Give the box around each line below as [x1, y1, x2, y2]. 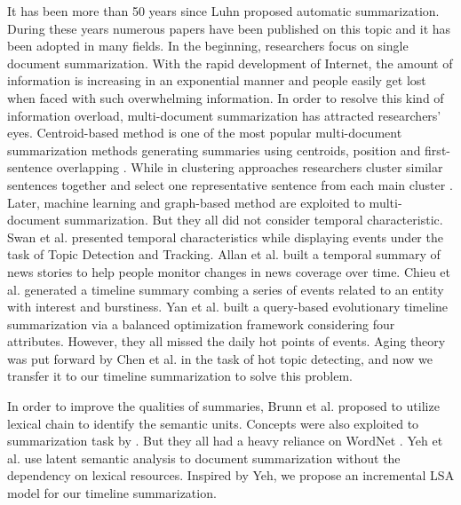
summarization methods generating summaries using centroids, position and [7, 140, 421, 159]
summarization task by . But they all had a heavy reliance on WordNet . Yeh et [7, 431, 443, 450]
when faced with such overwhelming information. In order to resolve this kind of [7, 88, 444, 107]
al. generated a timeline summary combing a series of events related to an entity [7, 280, 444, 298]
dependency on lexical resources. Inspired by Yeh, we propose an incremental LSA [7, 466, 455, 485]
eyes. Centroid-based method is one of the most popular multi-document [7, 123, 402, 142]
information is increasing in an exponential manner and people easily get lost [7, 71, 426, 90]
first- [425, 140, 450, 159]
